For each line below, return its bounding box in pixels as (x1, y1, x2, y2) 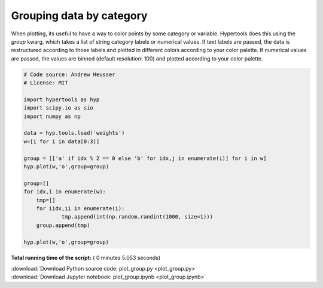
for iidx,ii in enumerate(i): (36, 205, 125, 212)
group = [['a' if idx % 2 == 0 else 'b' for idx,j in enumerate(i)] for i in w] (23, 154, 267, 162)
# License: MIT (23, 80, 68, 86)
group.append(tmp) (36, 222, 90, 229)
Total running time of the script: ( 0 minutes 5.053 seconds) (11, 254, 161, 261)
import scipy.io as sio (23, 105, 94, 111)
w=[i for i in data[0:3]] (23, 138, 100, 145)
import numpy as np (23, 113, 81, 120)
